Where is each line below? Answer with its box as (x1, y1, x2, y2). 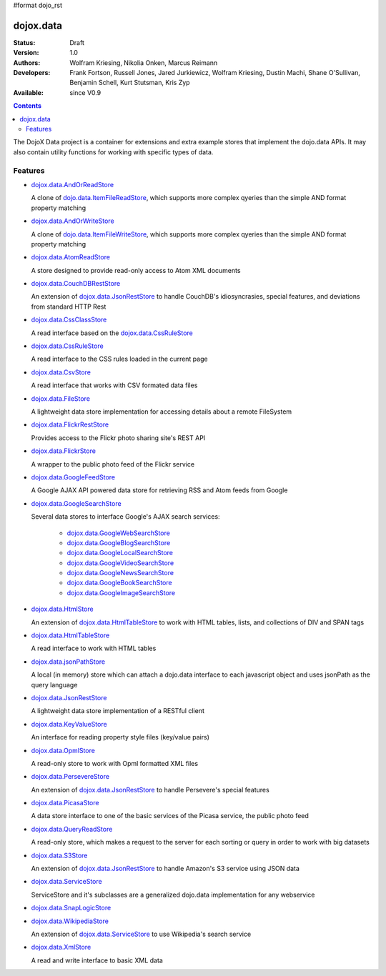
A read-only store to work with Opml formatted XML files (31, 759, 199, 767)
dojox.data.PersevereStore (31, 772, 110, 781)
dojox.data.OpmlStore (31, 746, 96, 755)
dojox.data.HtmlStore (31, 604, 94, 614)
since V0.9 (69, 88, 102, 96)
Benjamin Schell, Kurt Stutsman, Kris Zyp (69, 79, 190, 87)
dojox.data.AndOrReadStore (31, 180, 114, 189)
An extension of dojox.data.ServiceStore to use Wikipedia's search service (31, 930, 252, 938)
